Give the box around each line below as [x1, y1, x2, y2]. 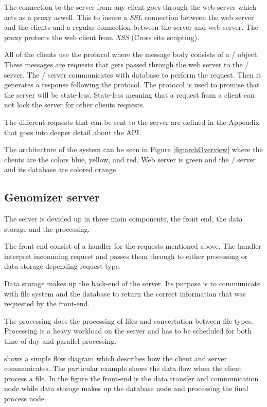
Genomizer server [4, 189, 100, 205]
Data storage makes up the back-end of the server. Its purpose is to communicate [4, 278, 261, 289]
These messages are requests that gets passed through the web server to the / [4, 59, 249, 69]
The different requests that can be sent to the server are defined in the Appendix [4, 116, 259, 127]
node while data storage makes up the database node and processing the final [4, 383, 248, 394]
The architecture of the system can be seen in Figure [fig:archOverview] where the [4, 144, 263, 155]
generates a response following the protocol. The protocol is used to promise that [4, 79, 260, 90]
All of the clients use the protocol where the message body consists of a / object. [4, 49, 259, 60]
